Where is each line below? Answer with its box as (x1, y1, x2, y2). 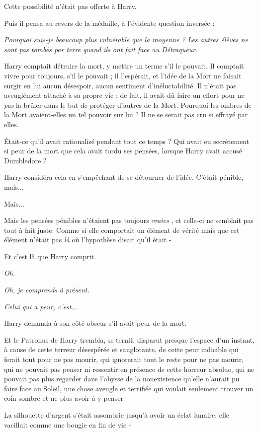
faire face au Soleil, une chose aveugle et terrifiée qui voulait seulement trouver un (4, 383, 254, 393)
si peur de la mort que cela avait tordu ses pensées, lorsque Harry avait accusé (4, 145, 243, 156)
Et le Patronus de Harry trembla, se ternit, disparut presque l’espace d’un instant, (4, 334, 255, 345)
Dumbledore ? (4, 155, 47, 165)
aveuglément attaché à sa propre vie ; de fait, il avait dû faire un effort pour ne (4, 90, 245, 100)
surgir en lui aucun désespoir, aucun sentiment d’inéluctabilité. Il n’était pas (4, 80, 237, 90)
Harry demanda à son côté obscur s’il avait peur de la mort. (4, 318, 187, 328)
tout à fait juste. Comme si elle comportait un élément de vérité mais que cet (4, 224, 240, 235)
